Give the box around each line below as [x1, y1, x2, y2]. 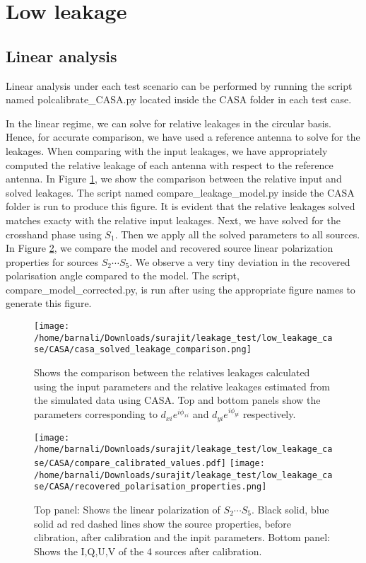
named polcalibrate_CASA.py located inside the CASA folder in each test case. [6, 92, 352, 107]
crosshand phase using [6, 226, 102, 241]
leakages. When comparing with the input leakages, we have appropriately [6, 143, 328, 158]
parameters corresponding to [34, 407, 158, 422]
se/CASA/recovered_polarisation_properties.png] [34, 482, 267, 492]
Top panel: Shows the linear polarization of [34, 502, 220, 517]
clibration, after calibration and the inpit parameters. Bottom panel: [34, 530, 330, 545]
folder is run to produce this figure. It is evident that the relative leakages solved [6, 199, 355, 214]
